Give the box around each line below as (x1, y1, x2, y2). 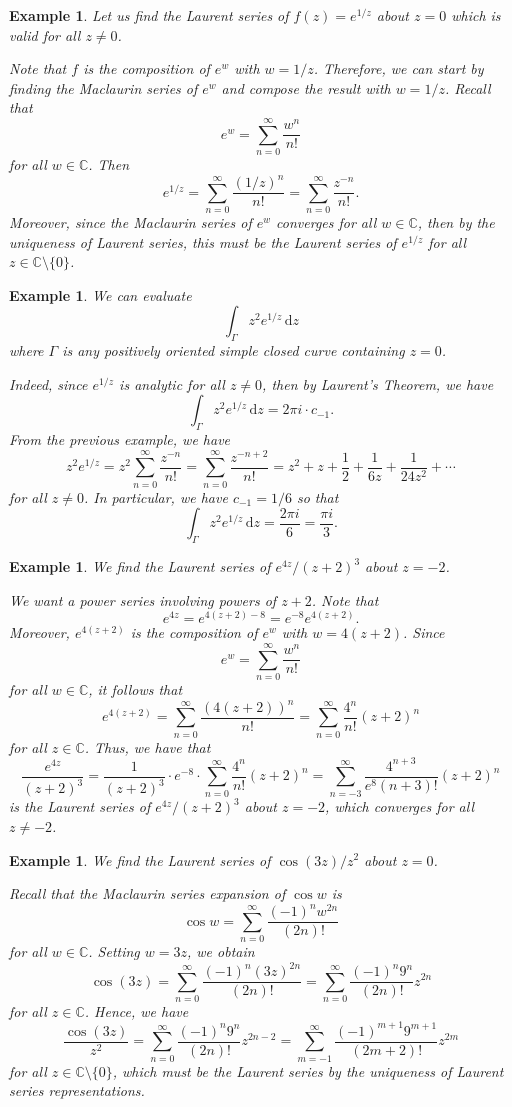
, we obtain (187, 940, 255, 961)
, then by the (417, 211, 495, 232)
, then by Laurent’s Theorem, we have (262, 373, 494, 394)
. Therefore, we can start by (313, 58, 484, 79)
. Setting (88, 940, 140, 961)
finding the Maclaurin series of (9, 77, 198, 98)
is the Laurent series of (9, 796, 151, 817)
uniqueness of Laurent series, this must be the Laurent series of (9, 231, 397, 252)
